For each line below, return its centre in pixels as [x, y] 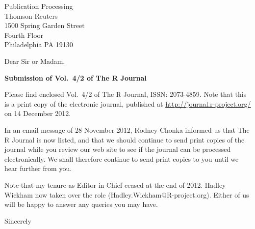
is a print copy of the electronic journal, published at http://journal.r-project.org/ [128, 103]
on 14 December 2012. [38, 113]
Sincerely [18, 220]
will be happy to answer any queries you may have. [81, 204]
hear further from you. [38, 168]
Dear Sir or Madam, [35, 61]
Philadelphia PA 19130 [39, 44]
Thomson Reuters [31, 15]
